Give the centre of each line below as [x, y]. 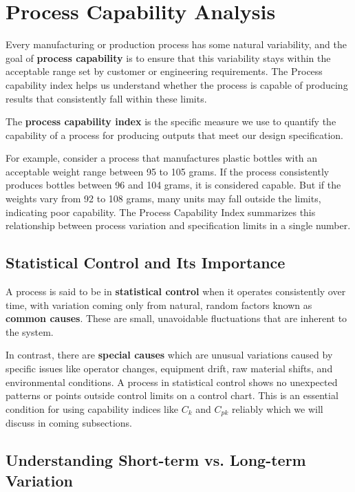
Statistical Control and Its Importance [146, 263]
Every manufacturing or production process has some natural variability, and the [176, 44]
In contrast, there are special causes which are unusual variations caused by [169, 355]
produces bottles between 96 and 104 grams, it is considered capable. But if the [173, 185]
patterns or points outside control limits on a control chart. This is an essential [172, 395]
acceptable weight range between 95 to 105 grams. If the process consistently [168, 171]
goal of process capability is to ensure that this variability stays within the [168, 57]
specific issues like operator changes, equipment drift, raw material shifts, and [169, 368]
